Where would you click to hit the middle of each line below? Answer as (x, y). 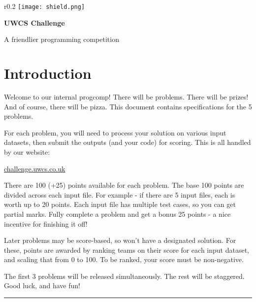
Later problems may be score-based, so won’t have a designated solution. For (120, 240)
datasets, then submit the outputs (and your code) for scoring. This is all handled (128, 142)
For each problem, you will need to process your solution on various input (115, 132)
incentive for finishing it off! (46, 223)
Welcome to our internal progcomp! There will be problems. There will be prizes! (126, 96)
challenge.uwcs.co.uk (35, 168)
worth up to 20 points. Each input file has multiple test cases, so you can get (120, 204)
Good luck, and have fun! (42, 285)
